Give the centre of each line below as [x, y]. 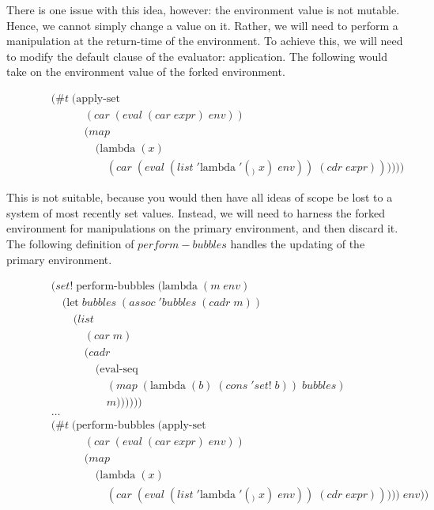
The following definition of [70, 243]
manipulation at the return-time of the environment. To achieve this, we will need [205, 41]
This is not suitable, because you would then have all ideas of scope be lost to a [200, 197]
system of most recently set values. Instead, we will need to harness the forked [196, 212]
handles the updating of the [298, 243]
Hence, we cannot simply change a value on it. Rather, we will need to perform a [202, 25]
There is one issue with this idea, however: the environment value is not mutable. [203, 9]
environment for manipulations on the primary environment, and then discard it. [202, 228]
